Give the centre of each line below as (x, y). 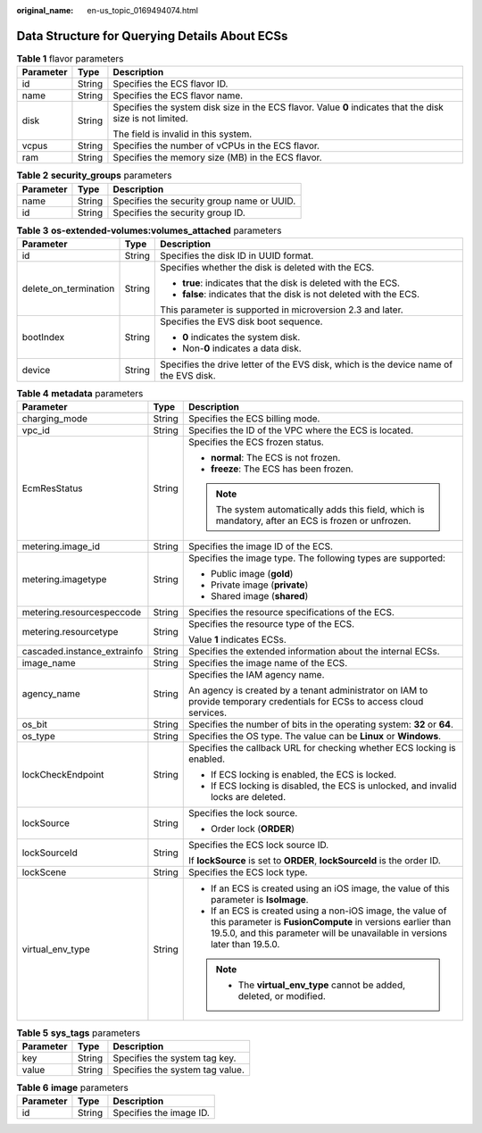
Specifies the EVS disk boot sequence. (241, 321)
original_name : (45, 10)
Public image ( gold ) (252, 574)
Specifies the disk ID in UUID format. (237, 256)
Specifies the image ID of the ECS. (261, 546)
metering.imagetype (64, 579)
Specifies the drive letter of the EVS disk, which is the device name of (307, 364)
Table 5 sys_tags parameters (79, 1033)
